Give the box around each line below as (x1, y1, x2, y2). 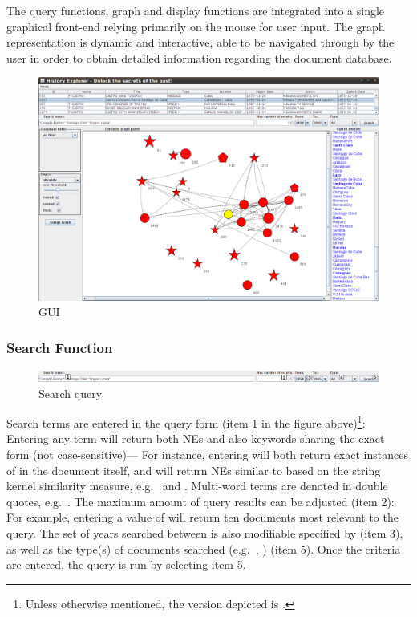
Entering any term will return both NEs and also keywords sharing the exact (6, 430, 385, 447)
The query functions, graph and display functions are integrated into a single (6, 2, 385, 18)
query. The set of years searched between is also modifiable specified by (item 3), (6, 525, 403, 542)
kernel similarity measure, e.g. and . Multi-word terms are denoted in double (6, 477, 388, 494)
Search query (38, 384, 103, 401)
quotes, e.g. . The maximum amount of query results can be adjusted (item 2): (6, 493, 395, 509)
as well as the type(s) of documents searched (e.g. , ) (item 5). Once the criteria (6, 540, 401, 557)
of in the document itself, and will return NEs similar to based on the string (6, 461, 381, 478)
